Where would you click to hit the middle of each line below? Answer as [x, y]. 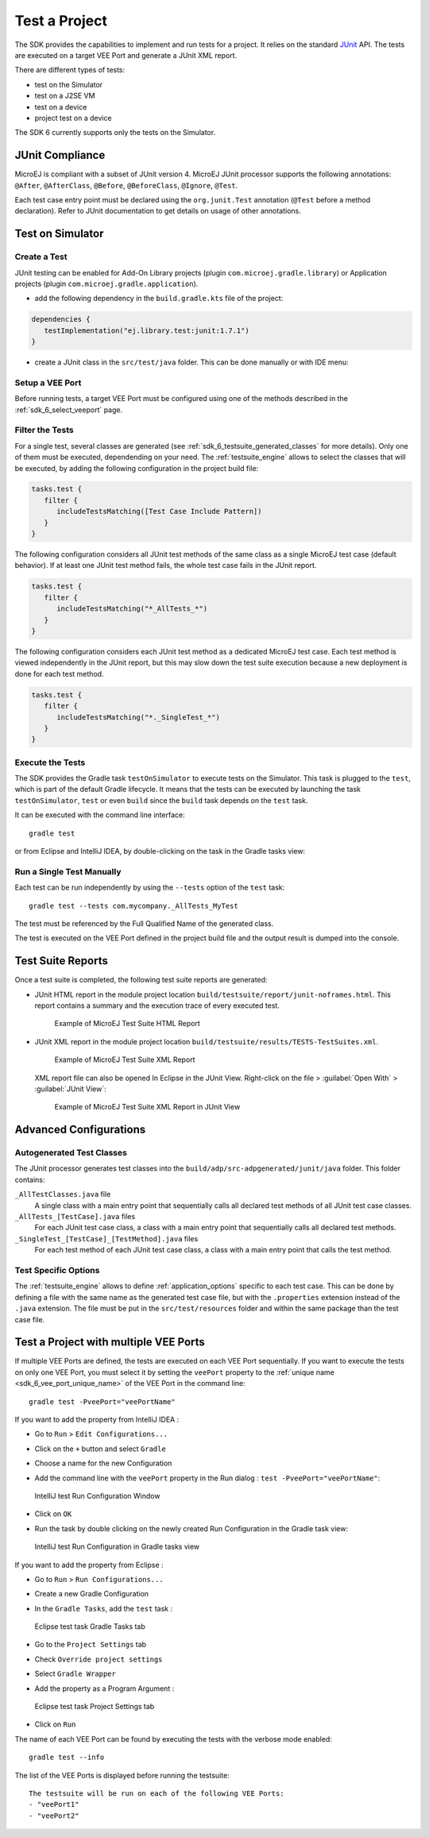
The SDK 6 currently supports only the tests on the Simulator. [115, 133]
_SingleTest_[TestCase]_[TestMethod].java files [106, 1238]
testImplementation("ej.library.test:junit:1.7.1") [147, 330]
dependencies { [61, 319]
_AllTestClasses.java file [63, 1194]
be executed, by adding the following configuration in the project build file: [137, 468]
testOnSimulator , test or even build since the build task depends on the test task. [161, 800]
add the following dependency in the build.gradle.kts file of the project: [159, 299]
